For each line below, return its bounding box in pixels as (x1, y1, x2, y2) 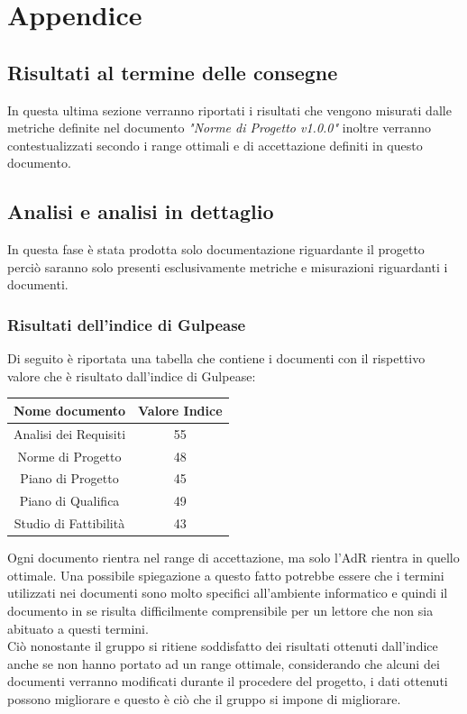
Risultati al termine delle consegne (7, 58, 338, 86)
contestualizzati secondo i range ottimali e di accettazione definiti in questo (7, 135, 423, 154)
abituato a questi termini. (7, 618, 149, 637)
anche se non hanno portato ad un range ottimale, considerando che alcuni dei (7, 654, 440, 673)
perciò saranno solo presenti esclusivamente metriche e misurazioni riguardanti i (7, 257, 448, 276)
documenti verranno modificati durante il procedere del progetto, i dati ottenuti (7, 672, 448, 691)
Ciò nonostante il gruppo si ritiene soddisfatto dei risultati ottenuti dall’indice (7, 636, 438, 655)
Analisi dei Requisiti (14, 424, 126, 443)
